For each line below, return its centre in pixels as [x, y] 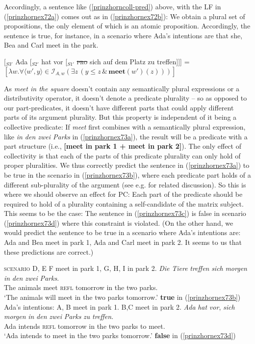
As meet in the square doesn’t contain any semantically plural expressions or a [122, 88]
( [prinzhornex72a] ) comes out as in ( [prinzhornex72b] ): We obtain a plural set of [125, 16]
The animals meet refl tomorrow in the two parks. [81, 287]
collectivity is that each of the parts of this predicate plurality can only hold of [122, 155]
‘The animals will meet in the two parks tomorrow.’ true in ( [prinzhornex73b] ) [122, 297]
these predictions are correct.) [49, 251]
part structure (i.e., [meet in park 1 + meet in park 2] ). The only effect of [123, 146]
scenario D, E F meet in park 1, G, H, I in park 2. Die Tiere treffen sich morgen [126, 268]
